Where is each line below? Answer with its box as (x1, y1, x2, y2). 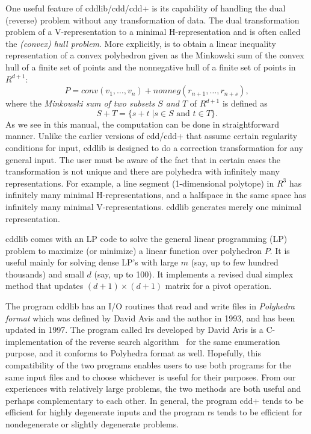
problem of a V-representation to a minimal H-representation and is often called (5, 25, 301, 38)
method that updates (5, 279, 84, 292)
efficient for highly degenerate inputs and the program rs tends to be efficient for (5, 406, 303, 418)
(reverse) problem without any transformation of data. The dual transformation (5, 13, 300, 26)
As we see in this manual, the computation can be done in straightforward (5, 117, 280, 130)
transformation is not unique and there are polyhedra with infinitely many (5, 165, 280, 178)
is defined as (222, 97, 268, 110)
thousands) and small (5, 267, 84, 280)
